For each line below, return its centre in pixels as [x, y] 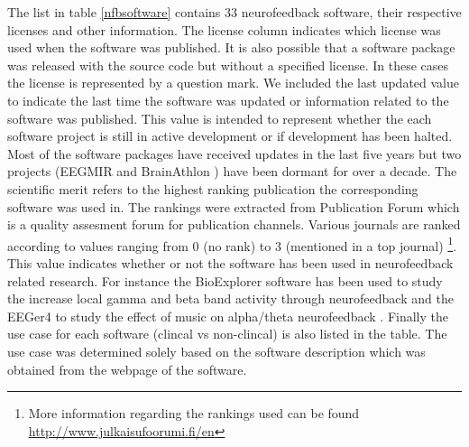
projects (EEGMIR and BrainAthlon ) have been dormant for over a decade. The [232, 171]
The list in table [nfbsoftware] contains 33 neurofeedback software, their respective [234, 12]
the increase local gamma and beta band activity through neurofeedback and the [230, 298]
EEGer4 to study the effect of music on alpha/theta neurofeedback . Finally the [228, 316]
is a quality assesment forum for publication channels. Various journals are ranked [234, 224]
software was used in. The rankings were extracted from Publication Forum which [234, 206]
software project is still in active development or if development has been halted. [230, 136]
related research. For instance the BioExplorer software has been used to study [225, 280]
